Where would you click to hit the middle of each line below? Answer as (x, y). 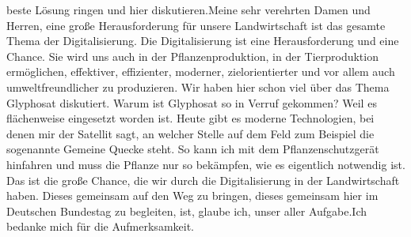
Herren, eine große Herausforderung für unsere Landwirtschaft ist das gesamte (196, 25)
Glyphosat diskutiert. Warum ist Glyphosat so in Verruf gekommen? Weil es (192, 102)
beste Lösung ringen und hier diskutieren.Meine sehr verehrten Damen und (188, 9)
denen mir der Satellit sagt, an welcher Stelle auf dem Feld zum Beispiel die (190, 133)
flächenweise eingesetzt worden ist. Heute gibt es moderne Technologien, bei (190, 118)
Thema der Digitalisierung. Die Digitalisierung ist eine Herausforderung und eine (203, 41)
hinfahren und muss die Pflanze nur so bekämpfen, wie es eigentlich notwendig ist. (206, 164)
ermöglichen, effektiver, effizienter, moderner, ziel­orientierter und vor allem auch (201, 71)
